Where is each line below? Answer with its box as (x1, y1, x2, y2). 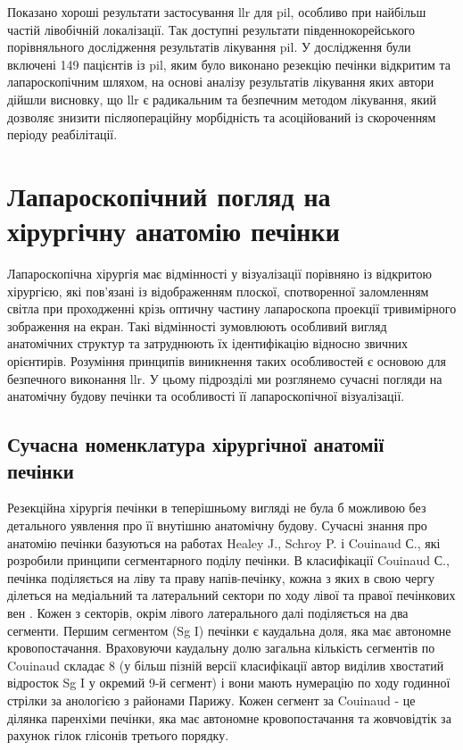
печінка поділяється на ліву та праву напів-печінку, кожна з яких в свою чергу (7, 568, 434, 587)
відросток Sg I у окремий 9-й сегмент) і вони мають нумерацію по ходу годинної (7, 673, 451, 692)
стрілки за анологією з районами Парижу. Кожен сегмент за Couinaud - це (7, 690, 416, 709)
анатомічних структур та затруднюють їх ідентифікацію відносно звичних (7, 334, 409, 353)
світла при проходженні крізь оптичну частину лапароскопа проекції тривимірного (7, 299, 457, 318)
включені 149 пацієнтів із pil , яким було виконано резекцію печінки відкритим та (7, 54, 451, 73)
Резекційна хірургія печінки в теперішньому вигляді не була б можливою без (7, 498, 426, 517)
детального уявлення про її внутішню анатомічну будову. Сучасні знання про (7, 516, 427, 534)
